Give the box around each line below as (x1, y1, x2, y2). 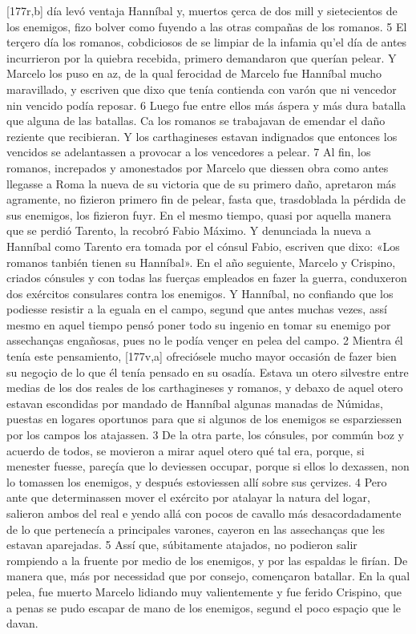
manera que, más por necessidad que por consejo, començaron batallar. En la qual (6, 567, 410, 584)
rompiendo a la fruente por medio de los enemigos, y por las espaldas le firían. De (6, 551, 408, 568)
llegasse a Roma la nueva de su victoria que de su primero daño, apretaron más (6, 175, 397, 192)
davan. (6, 615, 38, 632)
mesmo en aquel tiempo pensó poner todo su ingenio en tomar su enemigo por (6, 316, 391, 333)
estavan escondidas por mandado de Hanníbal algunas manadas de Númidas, (6, 394, 383, 411)
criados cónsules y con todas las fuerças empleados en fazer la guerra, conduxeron (6, 269, 407, 286)
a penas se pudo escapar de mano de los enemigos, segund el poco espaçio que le (6, 599, 402, 616)
